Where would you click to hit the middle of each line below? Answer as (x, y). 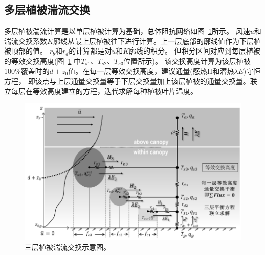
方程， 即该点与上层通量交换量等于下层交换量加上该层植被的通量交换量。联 (131, 81)
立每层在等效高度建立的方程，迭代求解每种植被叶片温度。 (101, 91)
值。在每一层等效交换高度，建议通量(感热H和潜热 (151, 71)
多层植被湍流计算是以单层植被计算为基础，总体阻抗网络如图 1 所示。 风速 (127, 31)
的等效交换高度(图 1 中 (43, 60)
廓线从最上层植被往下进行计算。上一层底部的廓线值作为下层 (153, 41)
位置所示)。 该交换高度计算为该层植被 (187, 60)
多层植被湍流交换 (47, 9)
